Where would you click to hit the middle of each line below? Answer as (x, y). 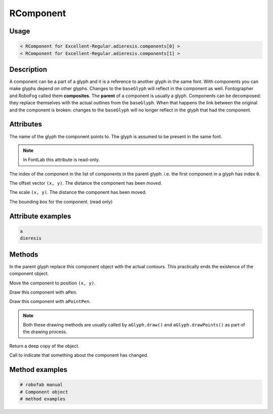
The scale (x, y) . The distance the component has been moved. (78, 192)
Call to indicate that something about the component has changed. (79, 355)
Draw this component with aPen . (43, 292)
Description (28, 69)
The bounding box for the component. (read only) (61, 201)
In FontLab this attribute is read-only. (61, 160)
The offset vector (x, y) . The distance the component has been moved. (86, 183)
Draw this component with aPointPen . (50, 302)
